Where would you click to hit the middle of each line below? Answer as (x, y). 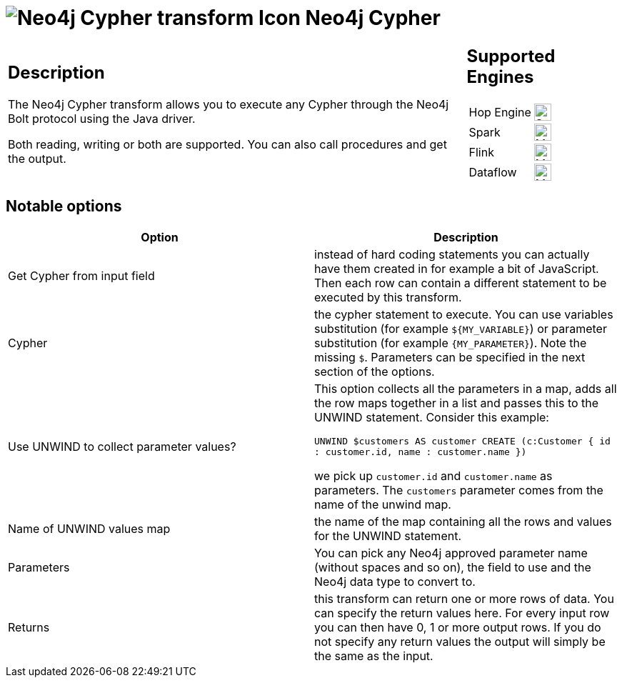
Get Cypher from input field (81, 275)
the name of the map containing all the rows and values (463, 521)
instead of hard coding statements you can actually (452, 254)
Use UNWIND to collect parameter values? (122, 446)
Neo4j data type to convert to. (395, 581)
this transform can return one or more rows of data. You (464, 598)
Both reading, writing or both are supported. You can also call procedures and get (227, 145)
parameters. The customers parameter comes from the (459, 490)
